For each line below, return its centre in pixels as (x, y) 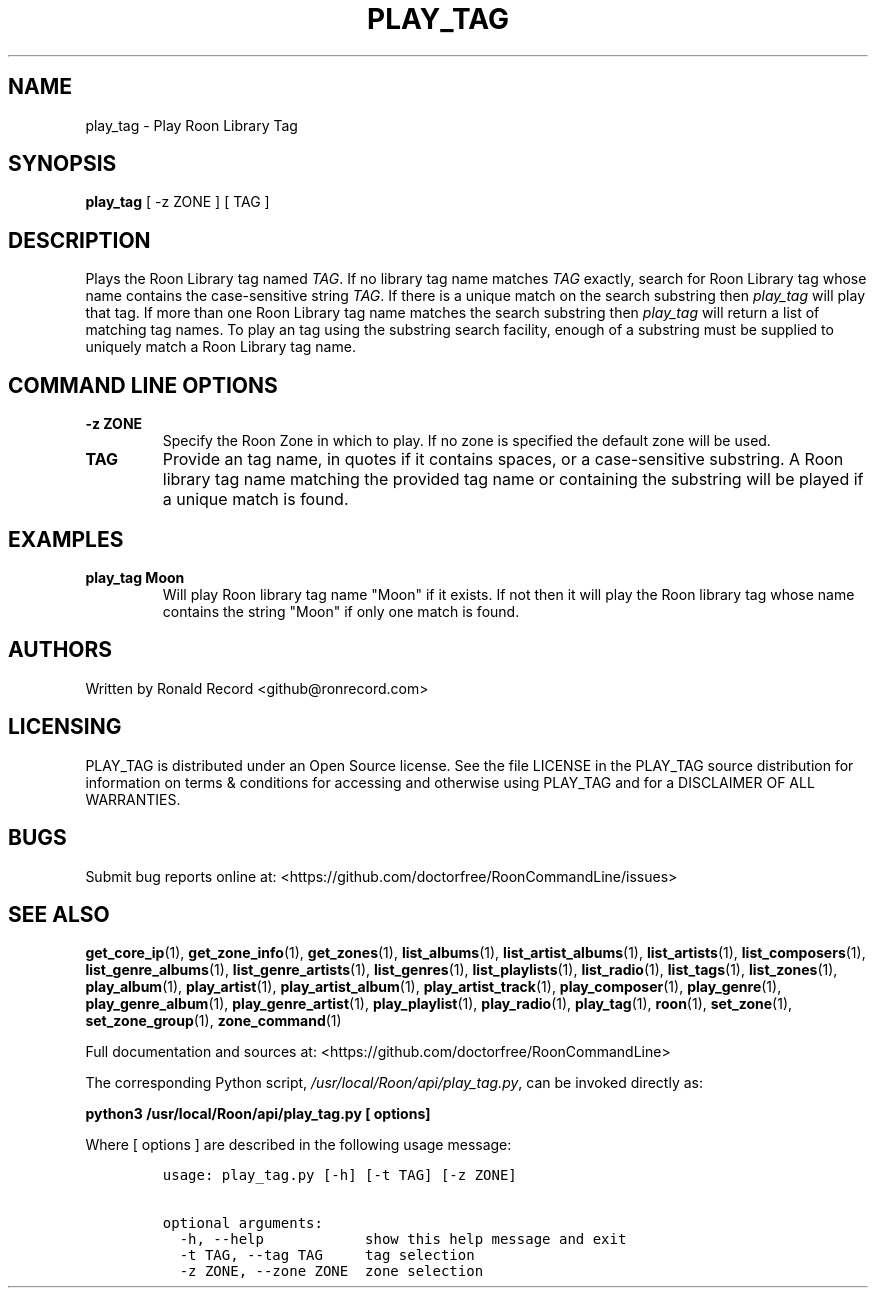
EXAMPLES (66, 539)
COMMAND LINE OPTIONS (143, 385)
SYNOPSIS (62, 164)
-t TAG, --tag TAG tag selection (327, 1255)
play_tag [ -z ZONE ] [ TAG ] (177, 202)
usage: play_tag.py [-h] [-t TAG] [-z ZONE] (339, 1175)
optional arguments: (242, 1223)
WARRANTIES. (133, 799)
